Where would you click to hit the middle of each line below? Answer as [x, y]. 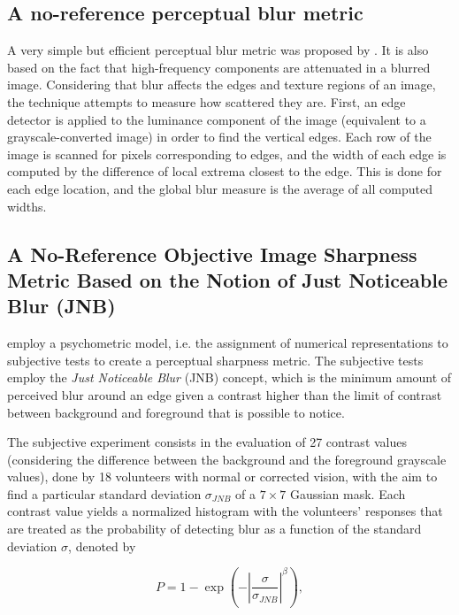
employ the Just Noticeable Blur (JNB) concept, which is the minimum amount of [229, 377]
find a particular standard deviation [104, 493]
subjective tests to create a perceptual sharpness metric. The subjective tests [215, 360]
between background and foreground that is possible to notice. [176, 412]
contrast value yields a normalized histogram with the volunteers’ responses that [225, 511]
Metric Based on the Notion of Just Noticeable [227, 279]
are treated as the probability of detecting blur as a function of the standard [214, 529]
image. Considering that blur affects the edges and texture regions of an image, [222, 85]
